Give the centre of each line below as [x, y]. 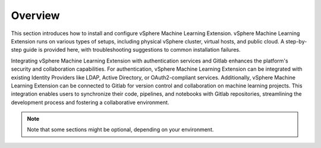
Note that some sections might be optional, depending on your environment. [120, 130]
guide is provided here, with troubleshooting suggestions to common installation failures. [132, 50]
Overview [35, 15]
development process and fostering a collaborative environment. [90, 102]
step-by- [296, 41]
